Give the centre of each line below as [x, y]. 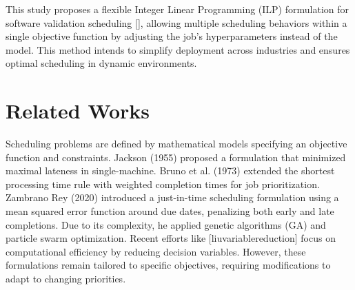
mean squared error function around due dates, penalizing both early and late [170, 211]
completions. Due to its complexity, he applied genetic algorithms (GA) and [166, 224]
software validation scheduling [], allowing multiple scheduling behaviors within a [176, 22]
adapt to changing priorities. [66, 279]
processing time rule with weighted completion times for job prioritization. [163, 184]
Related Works [78, 111]
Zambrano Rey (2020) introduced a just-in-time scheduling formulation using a [172, 197]
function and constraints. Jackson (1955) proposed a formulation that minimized [176, 157]
